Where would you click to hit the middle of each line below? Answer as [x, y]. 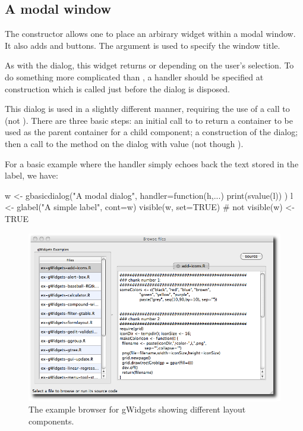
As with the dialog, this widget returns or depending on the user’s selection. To [149, 65]
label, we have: [31, 175]
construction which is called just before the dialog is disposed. [117, 88]
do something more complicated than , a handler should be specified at [134, 76]
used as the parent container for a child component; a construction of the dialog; [151, 132]
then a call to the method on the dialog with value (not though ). [124, 143]
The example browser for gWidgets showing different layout [137, 409]
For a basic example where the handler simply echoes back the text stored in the [152, 163]
